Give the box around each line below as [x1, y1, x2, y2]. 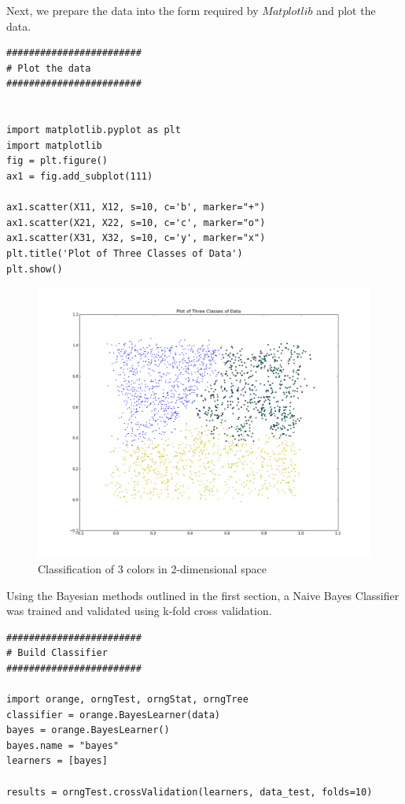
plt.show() [6, 263, 63, 275]
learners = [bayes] [6, 755, 108, 767]
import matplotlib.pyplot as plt [6, 124, 181, 136]
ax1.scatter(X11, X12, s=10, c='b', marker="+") [6, 202, 266, 213]
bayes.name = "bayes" [6, 739, 120, 751]
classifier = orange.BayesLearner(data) [6, 709, 221, 721]
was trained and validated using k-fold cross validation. [6, 602, 272, 619]
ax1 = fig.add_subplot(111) [6, 170, 153, 182]
